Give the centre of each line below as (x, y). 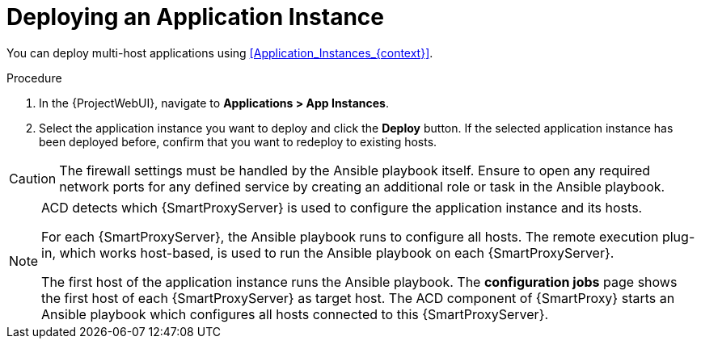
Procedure (34, 78)
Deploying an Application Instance (195, 17)
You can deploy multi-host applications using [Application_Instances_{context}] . (220, 53)
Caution (33, 178)
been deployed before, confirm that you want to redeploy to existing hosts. (238, 141)
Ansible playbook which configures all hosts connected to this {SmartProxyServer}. (295, 314)
